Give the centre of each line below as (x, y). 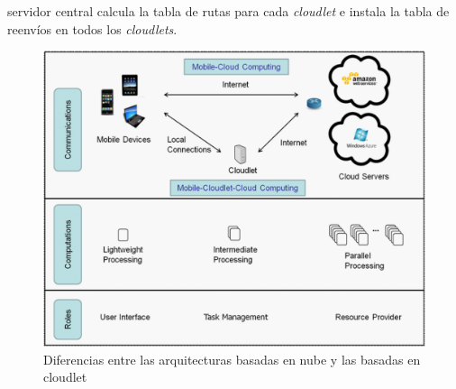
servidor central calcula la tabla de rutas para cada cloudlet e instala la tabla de (228, 11)
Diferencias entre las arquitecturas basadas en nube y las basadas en (232, 359)
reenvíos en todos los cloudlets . (92, 28)
